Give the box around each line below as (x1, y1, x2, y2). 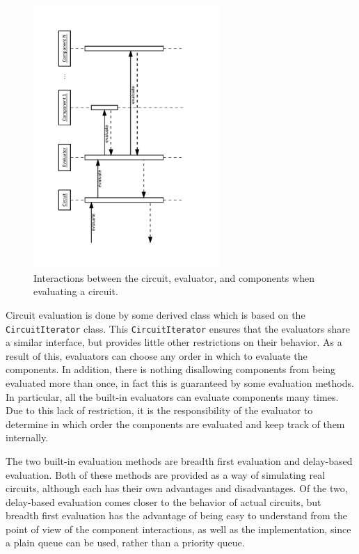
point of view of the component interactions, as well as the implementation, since (6, 521, 351, 536)
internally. (6, 430, 49, 445)
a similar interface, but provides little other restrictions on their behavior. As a (6, 335, 342, 349)
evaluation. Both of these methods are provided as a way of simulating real (6, 467, 326, 482)
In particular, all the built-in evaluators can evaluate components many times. (6, 389, 339, 404)
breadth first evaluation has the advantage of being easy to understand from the (6, 508, 347, 523)
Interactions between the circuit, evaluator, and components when (33, 270, 314, 285)
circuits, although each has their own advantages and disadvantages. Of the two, (6, 481, 348, 496)
